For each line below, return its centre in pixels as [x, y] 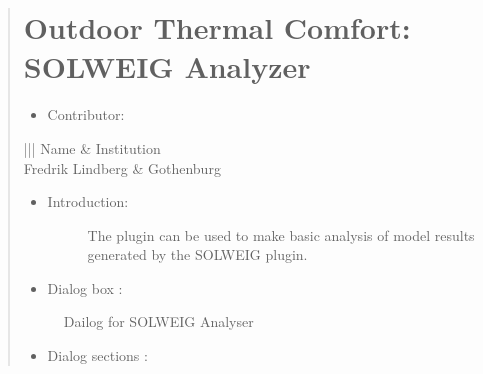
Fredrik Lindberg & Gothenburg [122, 167]
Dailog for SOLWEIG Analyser [158, 321]
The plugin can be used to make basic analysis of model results [281, 234]
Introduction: [88, 201]
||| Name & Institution [92, 147]
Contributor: [86, 114]
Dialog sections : [97, 355]
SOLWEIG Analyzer [167, 66]
